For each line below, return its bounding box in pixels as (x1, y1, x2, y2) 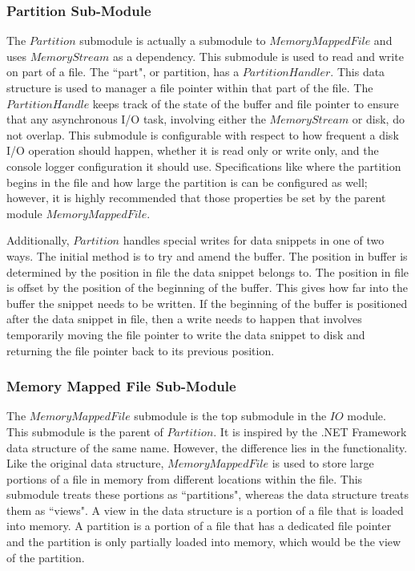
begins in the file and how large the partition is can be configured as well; (6, 173, 368, 190)
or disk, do (352, 111, 405, 128)
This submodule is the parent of (6, 423, 163, 439)
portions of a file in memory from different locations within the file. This (6, 470, 363, 487)
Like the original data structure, (6, 455, 164, 472)
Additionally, (6, 232, 70, 249)
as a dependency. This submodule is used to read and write (113, 47, 404, 64)
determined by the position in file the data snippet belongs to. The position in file (6, 263, 409, 280)
